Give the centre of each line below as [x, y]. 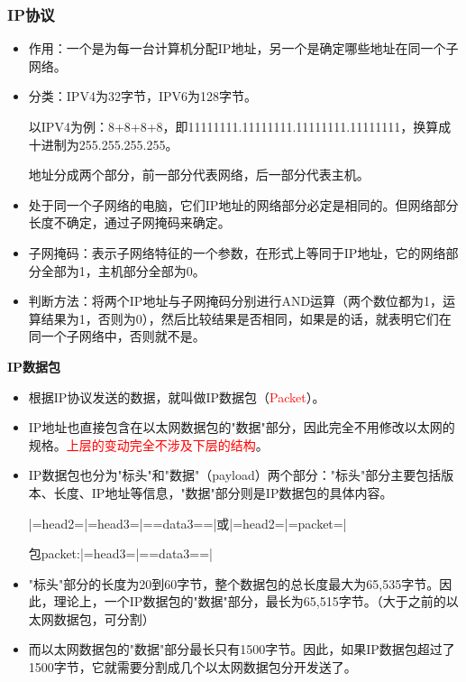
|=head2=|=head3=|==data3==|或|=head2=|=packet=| [187, 523]
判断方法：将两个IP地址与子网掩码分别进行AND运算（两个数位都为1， [236, 301]
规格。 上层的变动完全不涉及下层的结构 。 [148, 444]
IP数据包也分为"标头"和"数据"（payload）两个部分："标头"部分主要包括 [235, 475]
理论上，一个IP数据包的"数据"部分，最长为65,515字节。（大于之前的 [250, 601]
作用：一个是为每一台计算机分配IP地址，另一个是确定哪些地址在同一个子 [243, 48]
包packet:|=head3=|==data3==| [120, 553]
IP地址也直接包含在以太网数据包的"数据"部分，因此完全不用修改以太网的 [242, 427]
